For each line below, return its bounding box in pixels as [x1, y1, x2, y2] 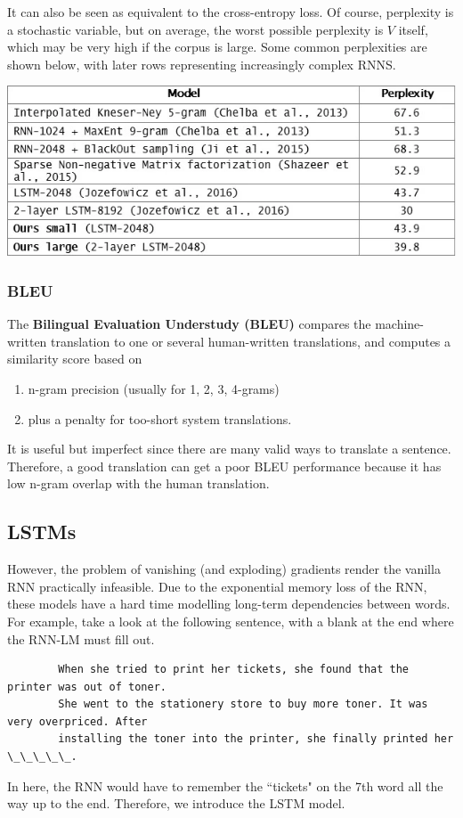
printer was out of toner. [7, 680, 167, 693]
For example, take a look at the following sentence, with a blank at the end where [7, 611, 454, 630]
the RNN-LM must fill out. [7, 629, 155, 648]
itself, [398, 20, 428, 38]
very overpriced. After [7, 715, 148, 728]
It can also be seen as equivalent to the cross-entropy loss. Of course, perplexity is [7, 3, 454, 20]
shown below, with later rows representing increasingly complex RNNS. [7, 54, 396, 73]
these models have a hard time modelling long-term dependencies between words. [7, 594, 451, 613]
